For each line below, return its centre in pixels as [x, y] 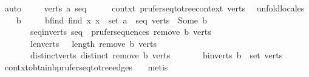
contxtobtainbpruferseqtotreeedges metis [86, 66]
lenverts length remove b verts [93, 43]
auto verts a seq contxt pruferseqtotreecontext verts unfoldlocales [154, 8]
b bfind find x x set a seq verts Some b [111, 20]
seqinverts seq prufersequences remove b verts [121, 32]
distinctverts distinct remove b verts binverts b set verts [156, 55]
